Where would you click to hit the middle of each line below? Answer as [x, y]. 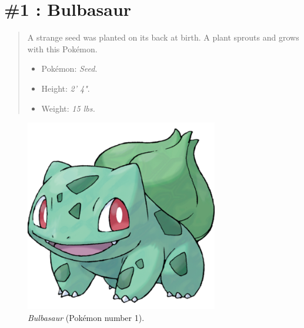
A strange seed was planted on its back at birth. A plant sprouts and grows [163, 37]
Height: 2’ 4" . [66, 88]
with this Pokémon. [62, 48]
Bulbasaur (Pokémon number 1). [86, 317]
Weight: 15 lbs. [68, 108]
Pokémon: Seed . [69, 68]
